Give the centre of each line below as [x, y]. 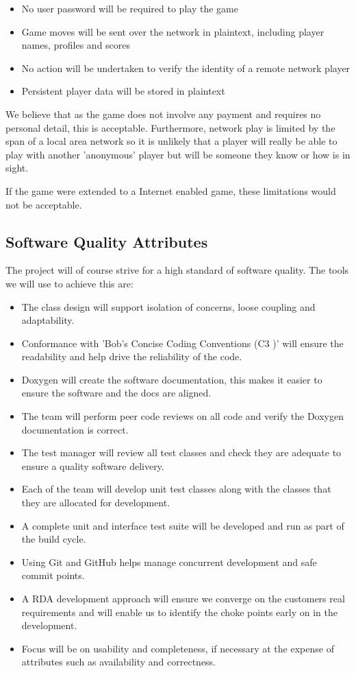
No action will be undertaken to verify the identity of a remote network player [186, 68]
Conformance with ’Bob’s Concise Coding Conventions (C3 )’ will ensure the [182, 343]
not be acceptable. [44, 204]
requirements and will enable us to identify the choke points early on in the [179, 612]
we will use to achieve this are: [69, 283]
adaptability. [48, 320]
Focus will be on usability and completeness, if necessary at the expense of [178, 648]
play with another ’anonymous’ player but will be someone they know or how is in [178, 154]
